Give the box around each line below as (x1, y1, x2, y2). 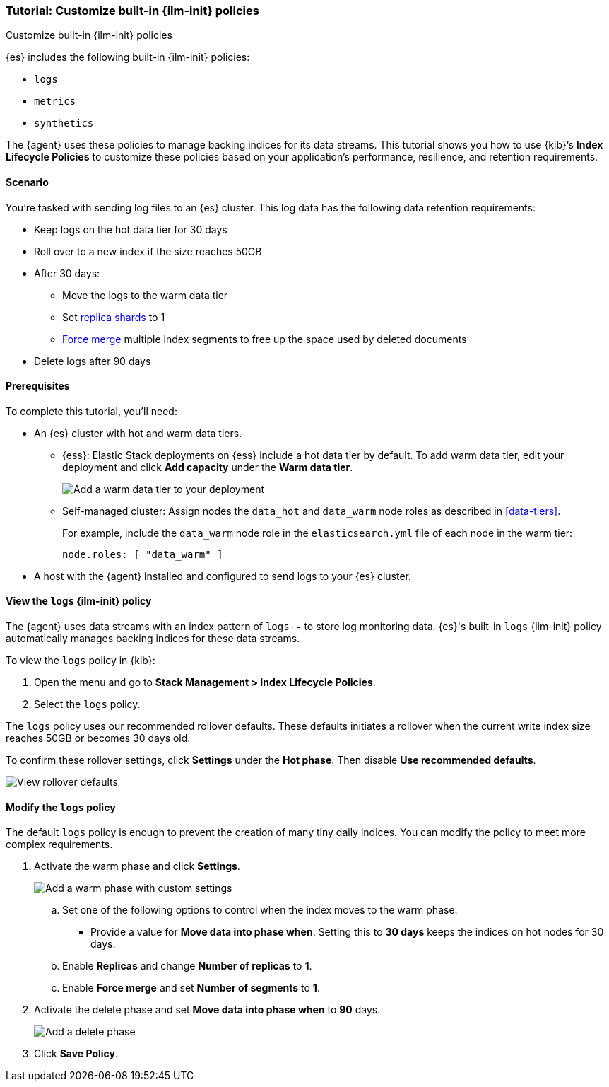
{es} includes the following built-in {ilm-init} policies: (6, 51, 250, 64)
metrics (34, 95, 76, 107)
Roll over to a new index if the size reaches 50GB (34, 245, 262, 257)
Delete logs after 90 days (34, 354, 151, 367)
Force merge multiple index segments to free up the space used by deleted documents (62, 332, 467, 345)
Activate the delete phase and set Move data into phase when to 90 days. (34, 1004, 381, 1016)
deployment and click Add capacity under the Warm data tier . (62, 460, 353, 473)
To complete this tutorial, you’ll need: (6, 405, 177, 417)
